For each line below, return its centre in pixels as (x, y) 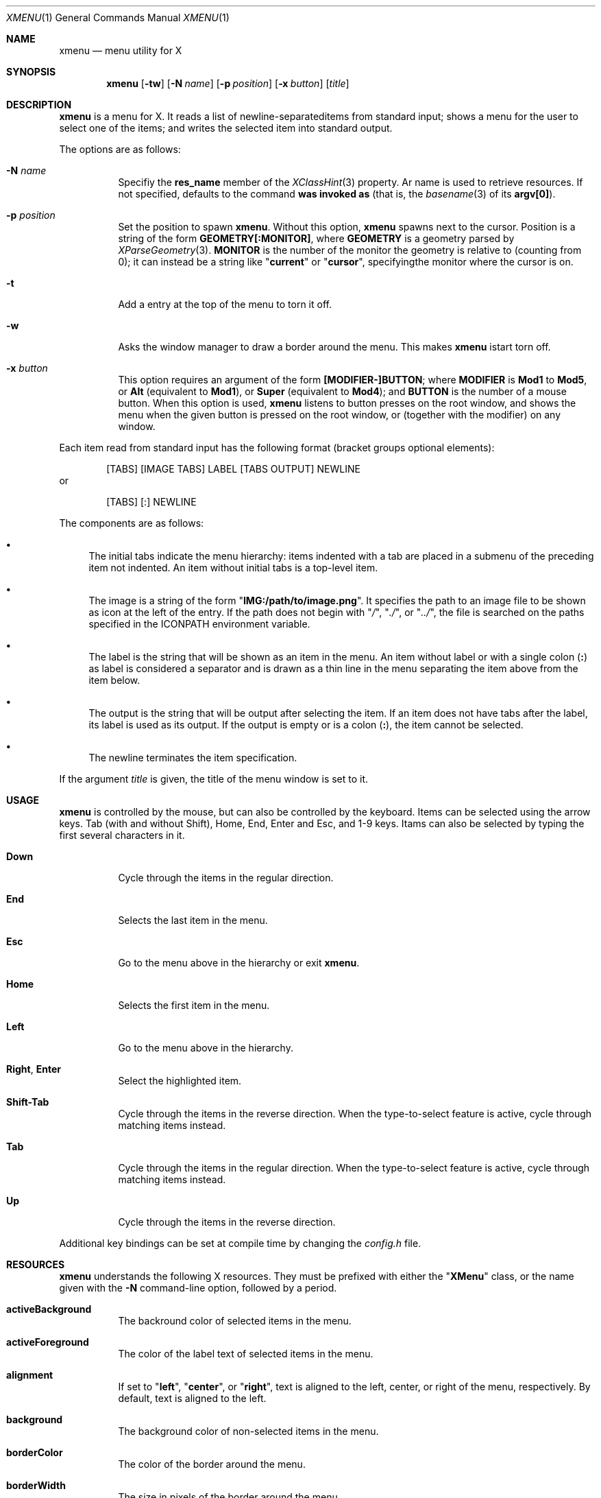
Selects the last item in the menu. (193, 920)
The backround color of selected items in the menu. (235, 1321)
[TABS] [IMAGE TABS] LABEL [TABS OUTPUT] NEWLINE (233, 469)
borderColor (35, 1452)
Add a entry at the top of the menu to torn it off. (225, 304)
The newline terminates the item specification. (193, 758)
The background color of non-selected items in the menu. (248, 1431)
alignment (30, 1375)
